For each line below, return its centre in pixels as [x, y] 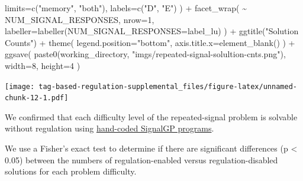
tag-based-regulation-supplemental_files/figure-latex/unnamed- [168, 86]
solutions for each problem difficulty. [71, 171]
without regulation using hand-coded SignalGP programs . [109, 128]
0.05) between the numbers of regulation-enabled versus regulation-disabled [141, 159]
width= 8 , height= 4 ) [43, 65]
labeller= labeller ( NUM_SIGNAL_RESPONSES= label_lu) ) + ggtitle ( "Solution [152, 31]
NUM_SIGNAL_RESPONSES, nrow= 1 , [80, 19]
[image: [20, 86]
